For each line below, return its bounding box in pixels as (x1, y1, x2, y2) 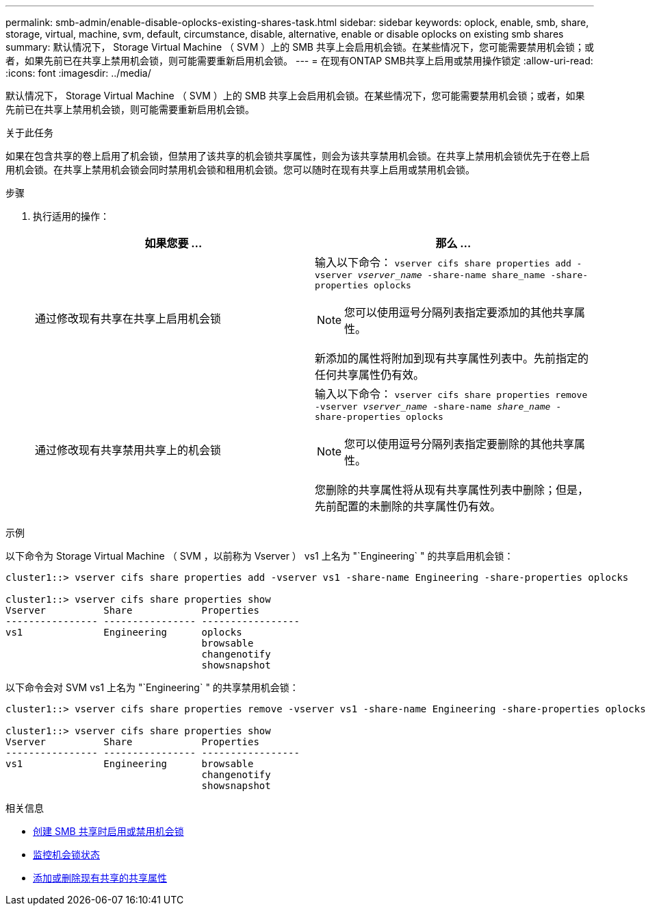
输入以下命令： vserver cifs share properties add (315, 255, 571, 269)
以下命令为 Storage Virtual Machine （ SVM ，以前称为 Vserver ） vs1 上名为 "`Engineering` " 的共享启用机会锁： (5, 550, 514, 562)
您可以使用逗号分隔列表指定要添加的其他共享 (344, 305, 575, 319)
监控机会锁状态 (33, 849, 100, 860)
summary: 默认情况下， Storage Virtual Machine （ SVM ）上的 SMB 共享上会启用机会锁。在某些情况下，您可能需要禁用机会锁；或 (5, 41, 594, 53)
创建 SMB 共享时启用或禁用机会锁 (33, 825, 184, 837)
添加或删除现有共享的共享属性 (33, 872, 167, 884)
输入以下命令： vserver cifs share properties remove (315, 387, 588, 401)
